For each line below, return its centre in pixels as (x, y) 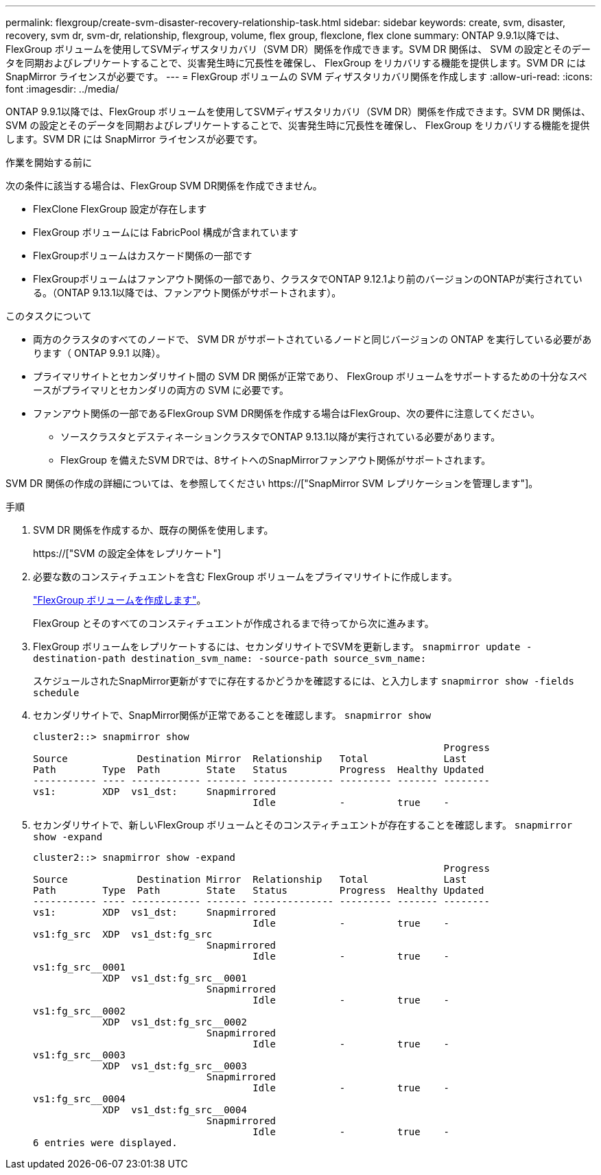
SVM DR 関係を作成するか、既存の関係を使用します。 (153, 530)
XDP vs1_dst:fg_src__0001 (175, 978)
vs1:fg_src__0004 (79, 1099)
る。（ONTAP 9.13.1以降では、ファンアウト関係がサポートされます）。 (187, 293)
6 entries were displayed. (105, 1143)
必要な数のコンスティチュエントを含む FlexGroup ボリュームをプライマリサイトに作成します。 (245, 577)
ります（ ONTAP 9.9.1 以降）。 (99, 353)
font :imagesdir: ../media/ (62, 89)
